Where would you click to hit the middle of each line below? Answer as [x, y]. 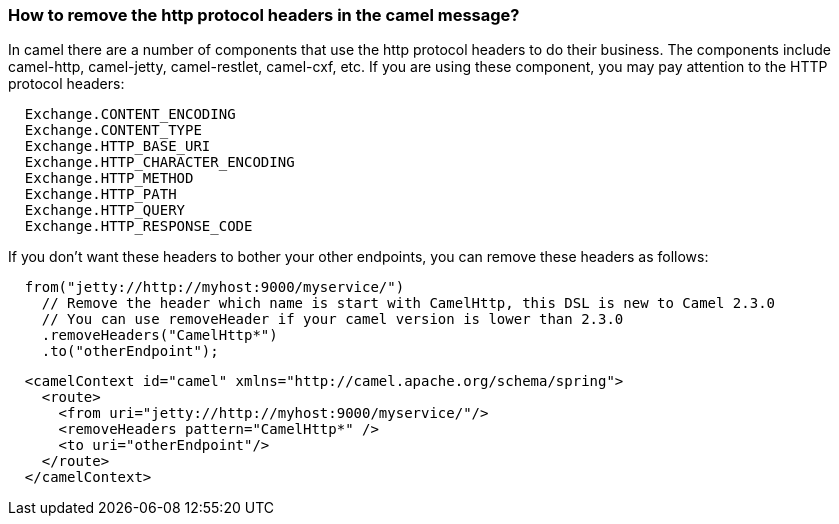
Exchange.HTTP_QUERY [105, 210]
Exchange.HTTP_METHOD [109, 178]
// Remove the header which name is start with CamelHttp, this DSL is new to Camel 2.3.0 [408, 303]
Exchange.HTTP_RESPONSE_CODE [138, 226]
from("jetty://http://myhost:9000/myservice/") [214, 287]
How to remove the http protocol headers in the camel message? [264, 15]
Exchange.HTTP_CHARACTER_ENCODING [159, 162]
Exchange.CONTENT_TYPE [113, 130]
